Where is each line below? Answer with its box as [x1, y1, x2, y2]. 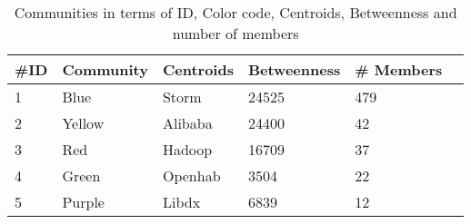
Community [62, 59, 148, 80]
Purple [62, 191, 105, 212]
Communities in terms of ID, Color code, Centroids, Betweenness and [14, 2, 457, 23]
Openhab [162, 165, 221, 186]
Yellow [62, 112, 105, 133]
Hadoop [162, 139, 213, 160]
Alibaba [162, 112, 213, 133]
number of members [172, 23, 299, 44]
